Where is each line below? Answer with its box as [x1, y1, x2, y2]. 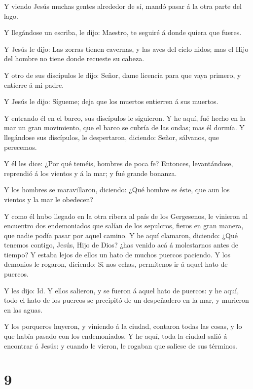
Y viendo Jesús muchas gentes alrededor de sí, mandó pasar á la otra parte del [4, 1, 242, 11]
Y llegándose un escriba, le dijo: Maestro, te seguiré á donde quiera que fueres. [4, 27, 242, 37]
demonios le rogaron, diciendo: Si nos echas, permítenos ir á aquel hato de [4, 259, 228, 269]
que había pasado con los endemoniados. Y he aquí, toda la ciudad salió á [4, 331, 227, 341]
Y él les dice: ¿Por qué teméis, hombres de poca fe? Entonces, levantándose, [4, 158, 233, 169]
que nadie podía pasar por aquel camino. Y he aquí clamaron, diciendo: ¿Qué [4, 230, 238, 240]
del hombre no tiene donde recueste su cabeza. [4, 53, 145, 64]
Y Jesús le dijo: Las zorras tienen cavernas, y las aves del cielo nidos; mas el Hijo [4, 43, 249, 54]
